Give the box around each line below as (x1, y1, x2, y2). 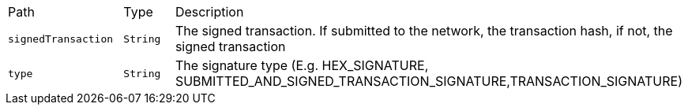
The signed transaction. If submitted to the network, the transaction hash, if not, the (175, 23, 673, 39)
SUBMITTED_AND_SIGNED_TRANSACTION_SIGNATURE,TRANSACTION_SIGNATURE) (175, 73, 682, 89)
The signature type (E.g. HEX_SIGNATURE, (175, 57, 429, 73)
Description (175, 4, 244, 20)
